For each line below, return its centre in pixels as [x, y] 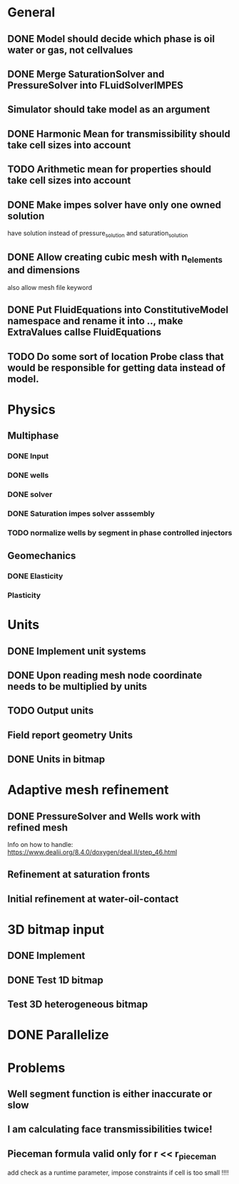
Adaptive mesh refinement [88, 790]
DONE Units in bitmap [56, 759]
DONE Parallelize [58, 1035]
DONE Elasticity [35, 576]
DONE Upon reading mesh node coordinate [105, 675]
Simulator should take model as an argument [109, 110]
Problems [36, 1068]
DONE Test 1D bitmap [55, 980]
